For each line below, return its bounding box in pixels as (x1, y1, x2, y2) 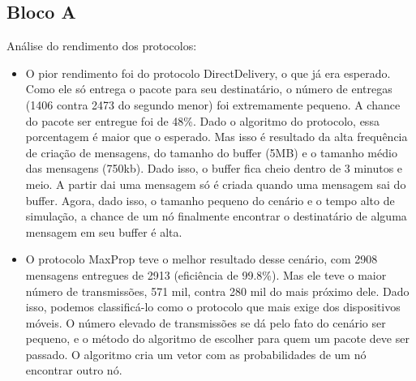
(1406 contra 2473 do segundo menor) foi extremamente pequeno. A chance (25, 96, 401, 113)
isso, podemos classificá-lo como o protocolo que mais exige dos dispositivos (25, 298, 401, 315)
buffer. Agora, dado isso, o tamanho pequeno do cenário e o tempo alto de (25, 191, 395, 208)
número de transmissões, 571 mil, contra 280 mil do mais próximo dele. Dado (25, 282, 410, 299)
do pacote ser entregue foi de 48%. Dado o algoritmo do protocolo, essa (25, 112, 380, 129)
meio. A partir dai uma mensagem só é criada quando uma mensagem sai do (25, 175, 406, 192)
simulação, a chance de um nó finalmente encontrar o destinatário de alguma (25, 208, 407, 225)
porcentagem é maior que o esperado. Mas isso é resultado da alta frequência (25, 128, 408, 145)
